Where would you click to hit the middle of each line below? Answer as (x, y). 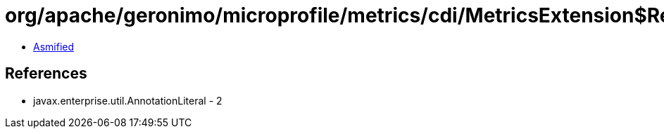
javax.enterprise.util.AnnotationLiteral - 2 (128, 100)
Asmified (54, 46)
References (46, 74)
